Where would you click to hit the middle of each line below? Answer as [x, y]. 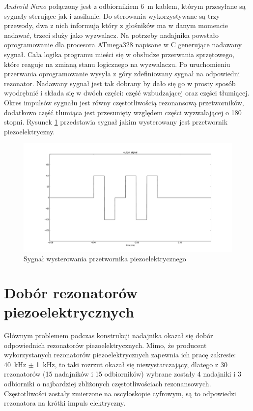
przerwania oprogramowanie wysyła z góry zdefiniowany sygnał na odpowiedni [122, 74]
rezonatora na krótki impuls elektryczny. [65, 403]
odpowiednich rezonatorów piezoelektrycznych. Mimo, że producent [105, 345]
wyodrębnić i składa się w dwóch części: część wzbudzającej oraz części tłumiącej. [127, 93]
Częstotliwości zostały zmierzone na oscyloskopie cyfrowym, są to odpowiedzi [120, 393]
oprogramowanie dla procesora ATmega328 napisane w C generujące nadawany [123, 45]
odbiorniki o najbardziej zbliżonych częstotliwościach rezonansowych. [108, 384]
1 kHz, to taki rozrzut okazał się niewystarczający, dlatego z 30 [132, 364]
